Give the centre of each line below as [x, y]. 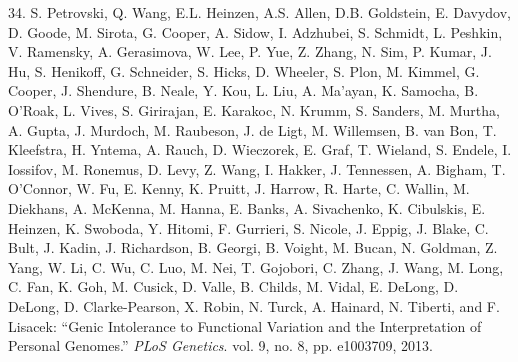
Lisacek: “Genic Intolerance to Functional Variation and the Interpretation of [245, 325]
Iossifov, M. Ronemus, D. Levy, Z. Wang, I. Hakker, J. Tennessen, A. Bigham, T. [257, 168]
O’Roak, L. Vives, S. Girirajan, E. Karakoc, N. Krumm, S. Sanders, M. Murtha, [254, 109]
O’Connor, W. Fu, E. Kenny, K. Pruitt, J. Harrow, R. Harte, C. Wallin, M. [239, 188]
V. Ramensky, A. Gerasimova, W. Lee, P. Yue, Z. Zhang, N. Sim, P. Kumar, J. [250, 51]
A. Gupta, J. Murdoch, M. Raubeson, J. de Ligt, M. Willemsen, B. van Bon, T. [252, 129]
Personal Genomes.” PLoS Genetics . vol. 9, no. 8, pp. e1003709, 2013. [220, 345]
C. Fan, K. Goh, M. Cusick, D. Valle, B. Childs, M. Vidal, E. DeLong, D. [233, 286]
